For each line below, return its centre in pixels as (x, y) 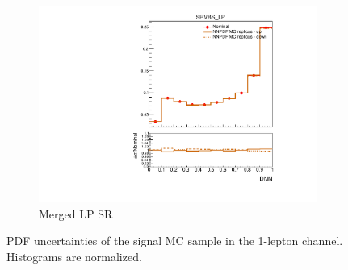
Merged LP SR (76, 213)
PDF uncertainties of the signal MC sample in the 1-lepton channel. (175, 241)
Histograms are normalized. (74, 256)
